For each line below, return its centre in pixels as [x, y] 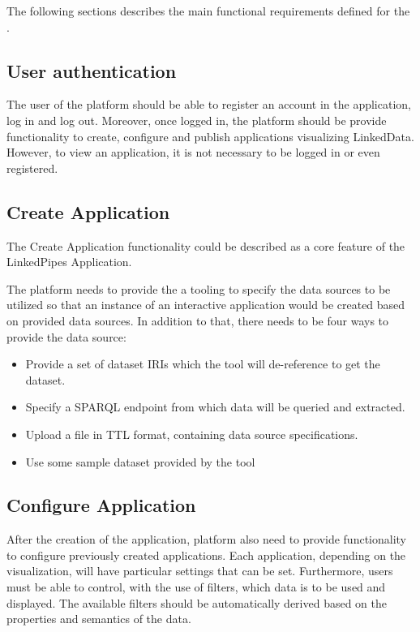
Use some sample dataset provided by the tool [140, 461]
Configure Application [101, 505]
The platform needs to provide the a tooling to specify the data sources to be [199, 288]
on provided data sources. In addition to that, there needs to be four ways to [198, 320]
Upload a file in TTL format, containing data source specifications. [192, 434]
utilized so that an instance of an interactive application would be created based [206, 305]
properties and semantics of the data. [99, 619]
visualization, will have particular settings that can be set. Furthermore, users [200, 571]
